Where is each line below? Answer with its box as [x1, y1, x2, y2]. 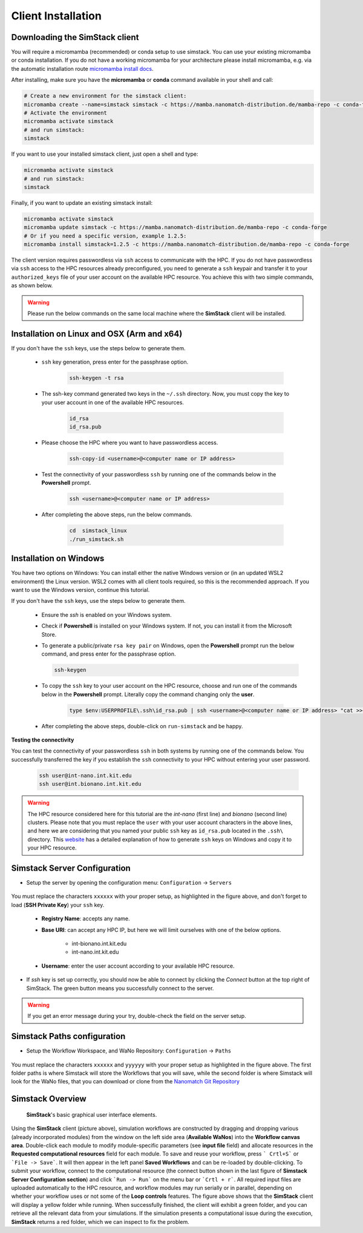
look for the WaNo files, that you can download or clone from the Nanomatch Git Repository [11, 1078, 240, 1085]
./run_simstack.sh [69, 536, 124, 542]
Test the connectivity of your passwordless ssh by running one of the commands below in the [41, 470, 276, 478]
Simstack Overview [11, 1094, 87, 1104]
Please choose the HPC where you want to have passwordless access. [41, 439, 218, 447]
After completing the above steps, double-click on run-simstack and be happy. [41, 722, 243, 729]
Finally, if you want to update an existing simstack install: [11, 199, 153, 206]
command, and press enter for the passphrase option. [41, 650, 176, 657]
